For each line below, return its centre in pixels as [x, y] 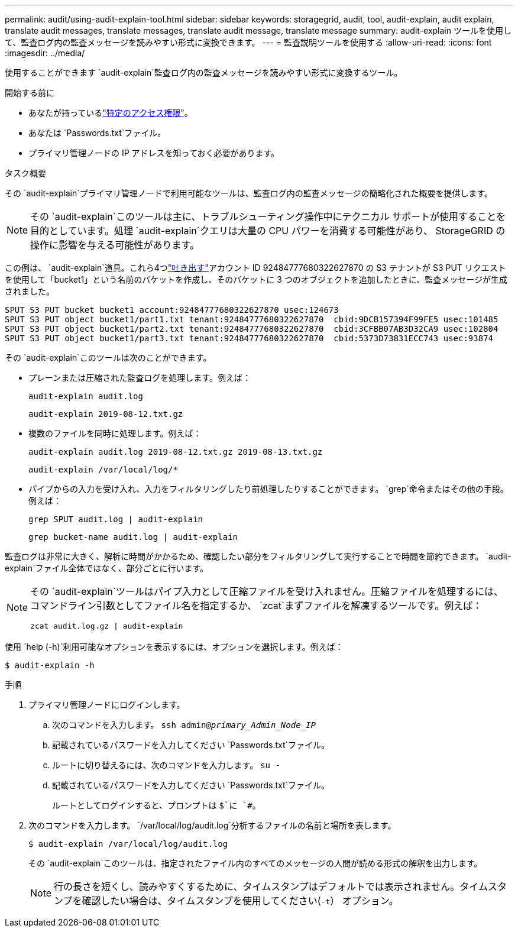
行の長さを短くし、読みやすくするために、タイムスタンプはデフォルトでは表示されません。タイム [271, 886]
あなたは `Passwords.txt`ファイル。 [97, 133]
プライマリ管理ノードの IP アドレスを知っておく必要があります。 [154, 153]
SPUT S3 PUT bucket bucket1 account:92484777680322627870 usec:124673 [172, 310]
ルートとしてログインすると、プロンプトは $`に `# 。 [156, 805]
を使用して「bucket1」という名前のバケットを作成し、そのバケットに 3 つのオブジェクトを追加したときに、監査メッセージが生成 [256, 279]
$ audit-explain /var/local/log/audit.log [128, 844]
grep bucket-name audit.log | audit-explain [133, 537]
